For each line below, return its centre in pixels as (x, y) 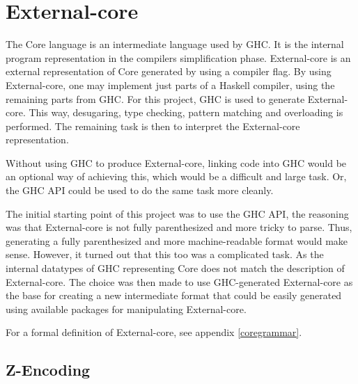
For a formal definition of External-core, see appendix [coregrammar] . (154, 332)
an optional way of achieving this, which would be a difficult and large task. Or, (176, 176)
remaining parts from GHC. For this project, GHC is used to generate (155, 98)
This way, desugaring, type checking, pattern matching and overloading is (186, 112)
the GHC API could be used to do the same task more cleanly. (140, 190)
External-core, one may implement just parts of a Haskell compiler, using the (170, 85)
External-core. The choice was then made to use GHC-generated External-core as (179, 281)
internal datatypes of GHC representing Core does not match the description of (175, 268)
